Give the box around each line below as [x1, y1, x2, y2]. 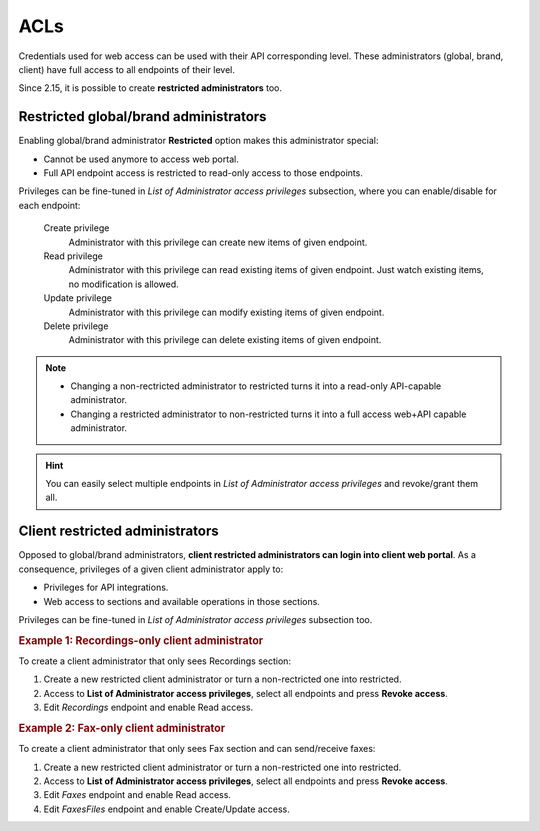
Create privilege [43, 222, 110, 234]
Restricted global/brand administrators [18, 108, 267, 125]
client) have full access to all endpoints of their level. [18, 63, 235, 75]
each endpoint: [18, 199, 81, 211]
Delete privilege [43, 320, 109, 332]
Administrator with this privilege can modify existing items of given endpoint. [68, 306, 385, 318]
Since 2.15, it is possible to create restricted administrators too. [18, 82, 282, 94]
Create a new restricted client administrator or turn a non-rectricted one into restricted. [43, 673, 402, 685]
